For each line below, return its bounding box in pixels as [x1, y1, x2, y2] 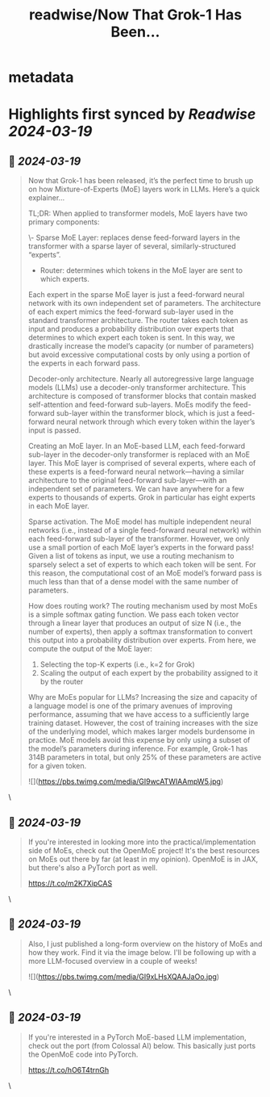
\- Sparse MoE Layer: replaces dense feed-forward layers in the [27, 232, 240, 243]
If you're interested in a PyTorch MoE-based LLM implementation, [27, 1032, 247, 1042]
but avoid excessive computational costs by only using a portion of [27, 350, 251, 360]
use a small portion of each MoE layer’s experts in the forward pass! [27, 542, 254, 552]
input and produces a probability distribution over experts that [27, 324, 235, 334]
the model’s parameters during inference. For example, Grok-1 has [27, 744, 248, 754]
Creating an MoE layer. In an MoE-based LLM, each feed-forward [27, 442, 246, 451]
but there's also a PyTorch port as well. [27, 863, 158, 873]
